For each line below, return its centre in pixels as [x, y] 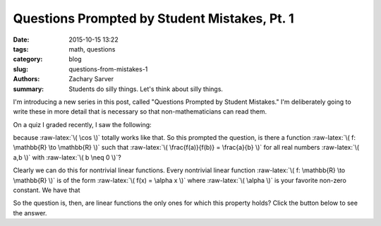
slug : [20, 69]
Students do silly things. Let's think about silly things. [146, 89]
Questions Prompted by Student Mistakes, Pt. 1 [153, 18]
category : [28, 59]
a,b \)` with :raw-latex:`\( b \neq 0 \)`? [67, 157]
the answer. [30, 213]
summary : [29, 89]
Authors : [26, 79]
